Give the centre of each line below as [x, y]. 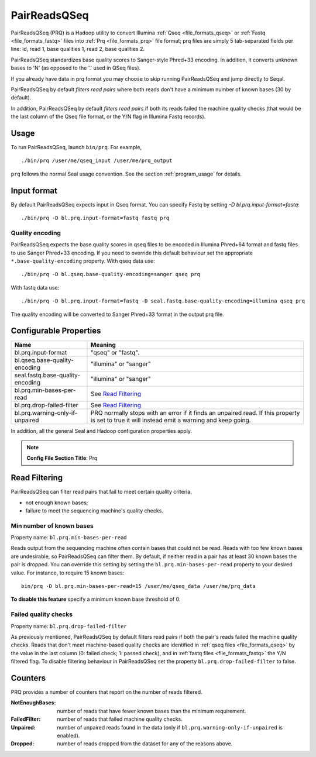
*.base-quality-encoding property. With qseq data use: [83, 261]
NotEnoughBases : [33, 703]
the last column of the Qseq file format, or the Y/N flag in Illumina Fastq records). [108, 116]
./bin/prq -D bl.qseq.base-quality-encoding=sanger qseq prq [111, 274]
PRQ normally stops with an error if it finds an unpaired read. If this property [195, 413]
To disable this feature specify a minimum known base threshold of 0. [96, 599]
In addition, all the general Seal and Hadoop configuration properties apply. [102, 431]
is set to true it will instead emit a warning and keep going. [171, 420]
